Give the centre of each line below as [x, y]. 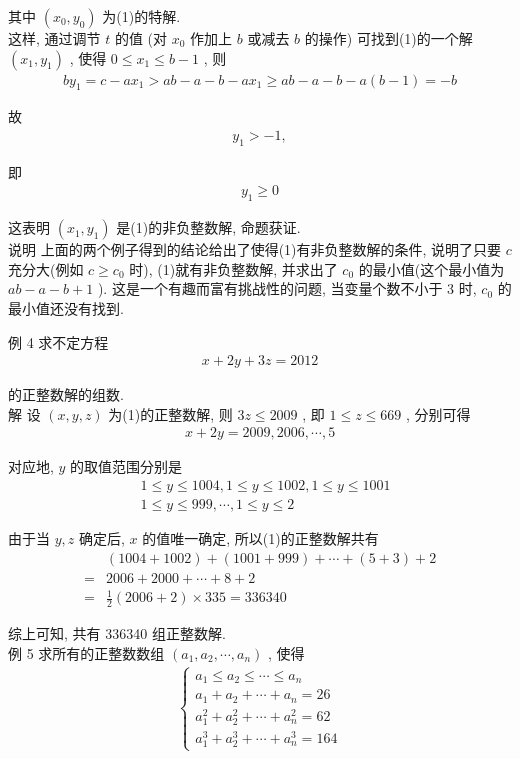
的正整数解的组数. [66, 394]
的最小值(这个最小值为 [431, 268]
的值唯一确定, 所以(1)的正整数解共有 [260, 538]
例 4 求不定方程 [58, 341]
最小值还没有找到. [66, 308]
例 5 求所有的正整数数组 [86, 652]
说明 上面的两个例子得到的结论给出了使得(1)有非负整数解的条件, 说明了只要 [255, 249]
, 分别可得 [438, 413]
